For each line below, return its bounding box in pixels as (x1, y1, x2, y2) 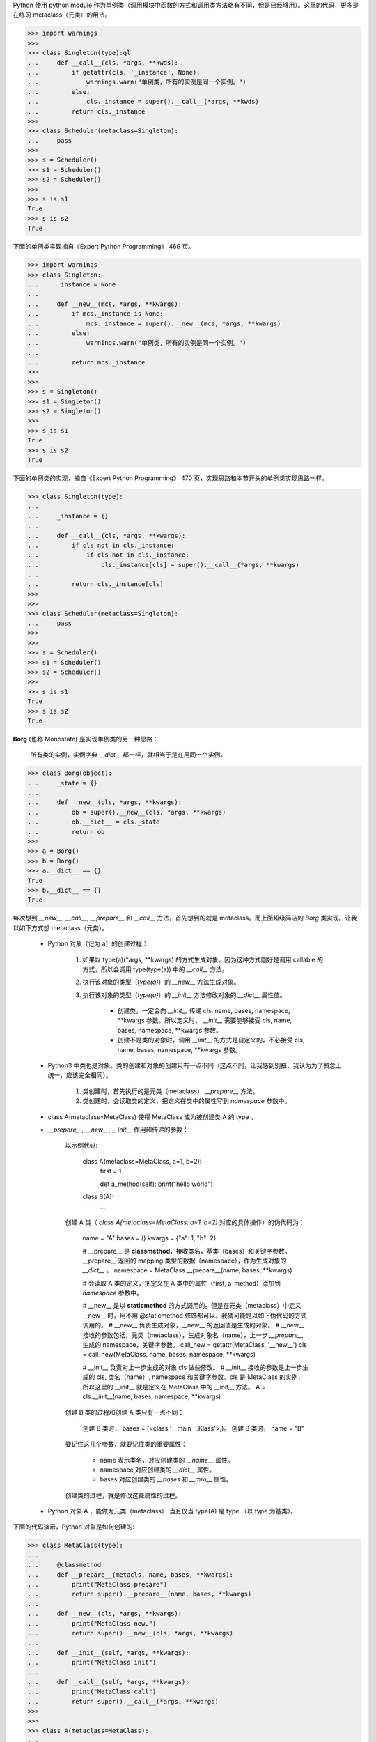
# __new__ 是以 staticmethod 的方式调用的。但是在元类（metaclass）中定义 (82, 1302, 301, 1310)
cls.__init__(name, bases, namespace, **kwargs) (82, 1392, 221, 1401)
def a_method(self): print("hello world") (100, 1180, 214, 1188)
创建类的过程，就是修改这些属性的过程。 (65, 1491, 181, 1500)
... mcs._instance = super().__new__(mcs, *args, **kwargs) (27, 319, 281, 327)
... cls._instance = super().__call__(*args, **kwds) (27, 98, 259, 106)
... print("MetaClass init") (27, 1658, 157, 1667)
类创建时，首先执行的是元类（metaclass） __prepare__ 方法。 (82, 1087, 259, 1095)
